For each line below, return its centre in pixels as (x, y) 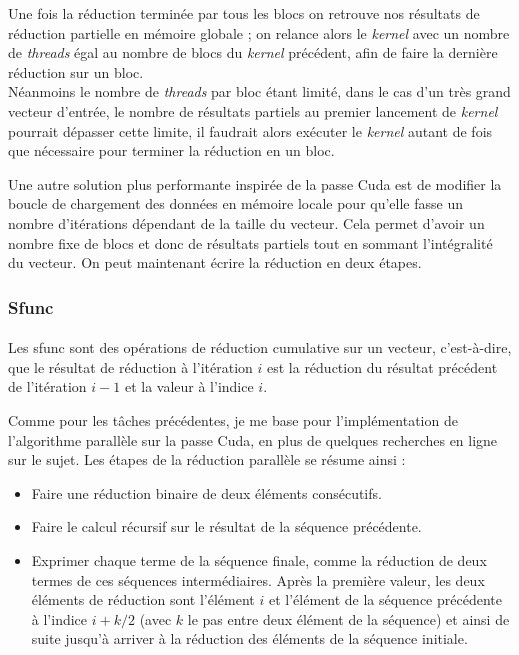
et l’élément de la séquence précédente (385, 599)
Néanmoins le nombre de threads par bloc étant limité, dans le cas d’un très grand (259, 91)
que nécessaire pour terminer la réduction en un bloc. (171, 150)
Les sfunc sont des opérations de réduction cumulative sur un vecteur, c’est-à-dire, (260, 347)
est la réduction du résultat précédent (382, 366)
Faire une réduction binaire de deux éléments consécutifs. (206, 492)
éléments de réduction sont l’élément (143, 599)
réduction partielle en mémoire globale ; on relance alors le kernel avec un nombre (259, 32)
